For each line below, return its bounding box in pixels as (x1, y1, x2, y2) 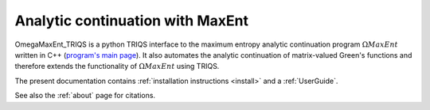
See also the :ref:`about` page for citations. (14, 91, 155, 101)
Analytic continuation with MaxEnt (14, 12, 248, 29)
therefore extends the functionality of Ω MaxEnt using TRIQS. (14, 62, 220, 71)
